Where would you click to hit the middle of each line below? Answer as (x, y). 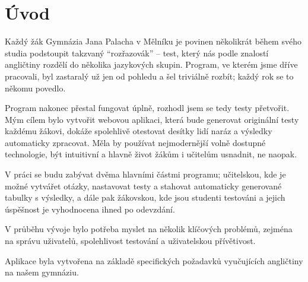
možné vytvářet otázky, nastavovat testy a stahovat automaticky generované (143, 186)
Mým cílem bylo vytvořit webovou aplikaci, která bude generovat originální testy (152, 119)
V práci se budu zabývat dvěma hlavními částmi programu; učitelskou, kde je (145, 174)
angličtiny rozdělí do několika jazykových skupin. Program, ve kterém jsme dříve (151, 64)
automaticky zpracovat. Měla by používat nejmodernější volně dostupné (135, 142)
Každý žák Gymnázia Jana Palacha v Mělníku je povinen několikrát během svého (153, 41)
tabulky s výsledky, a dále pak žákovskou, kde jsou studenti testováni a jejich (145, 197)
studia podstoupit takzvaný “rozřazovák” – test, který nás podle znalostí (137, 53)
